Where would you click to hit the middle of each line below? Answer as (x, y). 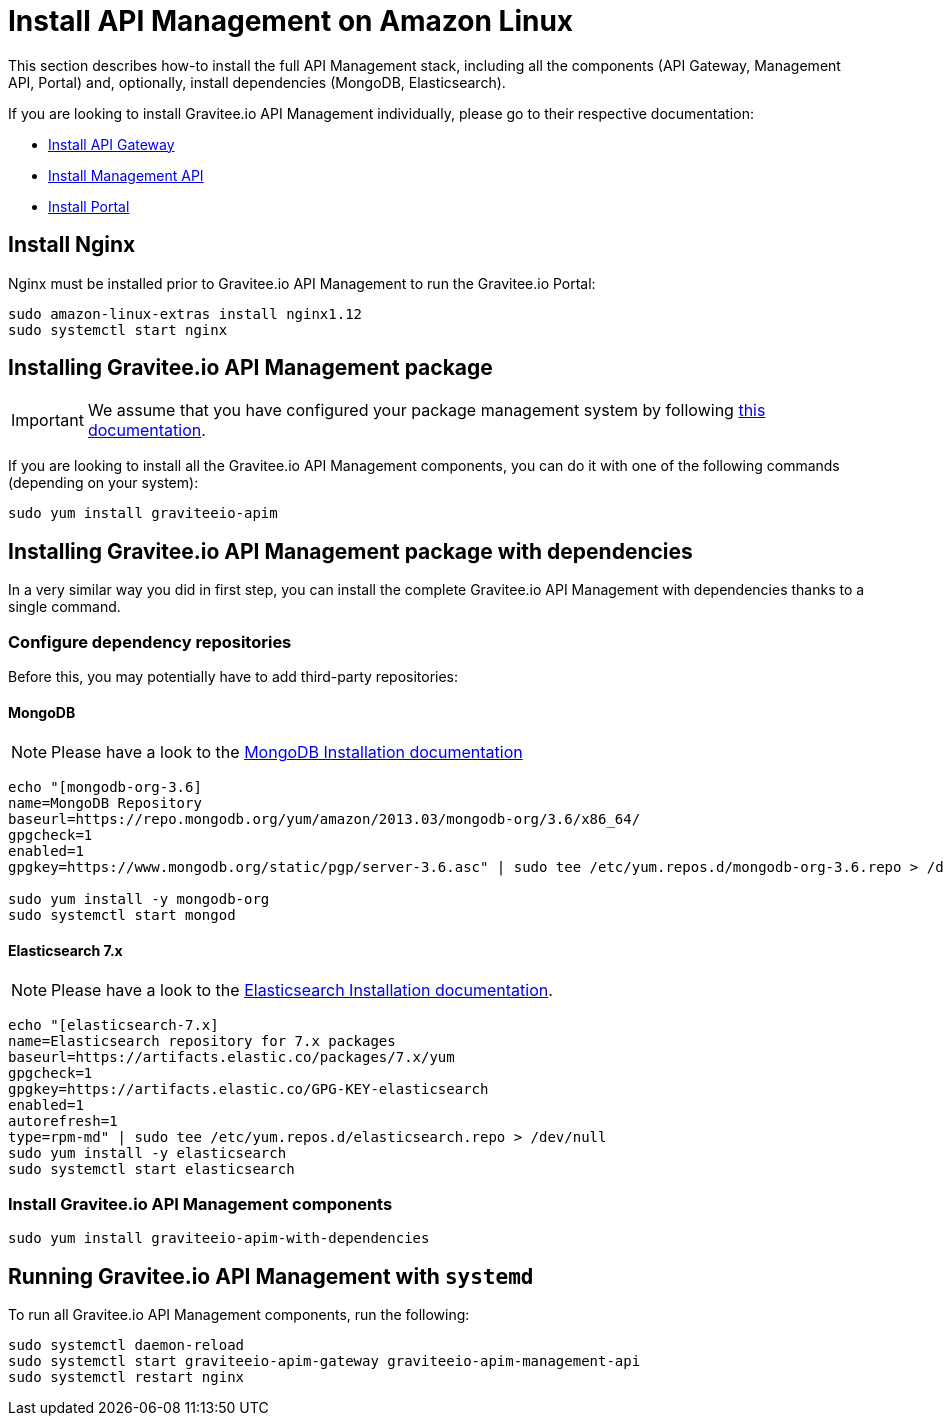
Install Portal (89, 206)
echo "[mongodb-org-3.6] (105, 787)
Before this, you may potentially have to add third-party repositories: (233, 677)
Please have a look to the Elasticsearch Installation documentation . (302, 990)
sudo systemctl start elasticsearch (151, 1169)
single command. (64, 607)
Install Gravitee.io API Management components (200, 1203)
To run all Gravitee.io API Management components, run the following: (239, 1315)
